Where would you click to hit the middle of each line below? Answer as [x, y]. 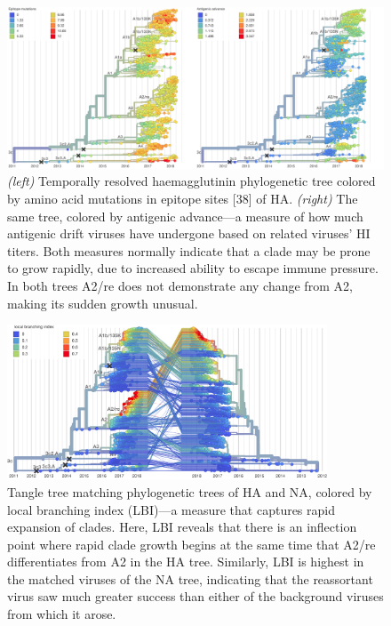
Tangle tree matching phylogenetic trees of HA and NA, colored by [190, 491]
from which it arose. [62, 614]
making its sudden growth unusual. [103, 303]
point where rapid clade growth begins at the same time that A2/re [192, 544]
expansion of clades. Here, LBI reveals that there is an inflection [182, 527]
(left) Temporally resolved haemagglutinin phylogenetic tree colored [192, 181]
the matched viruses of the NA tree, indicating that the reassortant [190, 578]
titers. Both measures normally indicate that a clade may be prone [189, 250]
